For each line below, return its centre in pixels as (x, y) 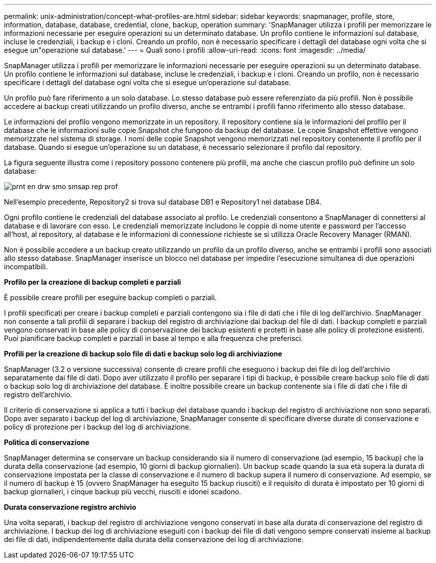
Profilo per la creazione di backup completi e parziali (93, 282)
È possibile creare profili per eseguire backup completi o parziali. (110, 297)
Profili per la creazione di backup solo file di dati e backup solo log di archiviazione (143, 354)
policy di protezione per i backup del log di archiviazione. (98, 427)
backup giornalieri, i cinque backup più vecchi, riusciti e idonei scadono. (123, 492)
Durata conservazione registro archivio (70, 507)
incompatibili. (26, 267)
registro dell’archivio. (38, 394)
